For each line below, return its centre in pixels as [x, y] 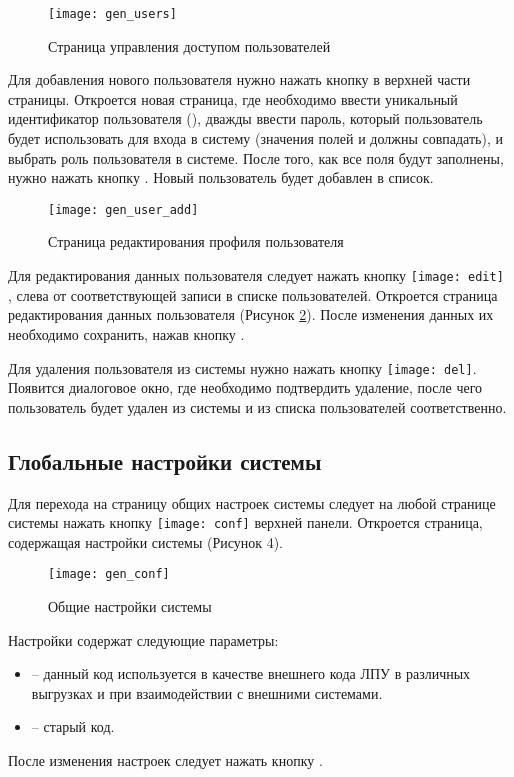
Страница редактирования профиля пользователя [196, 241]
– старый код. [73, 726]
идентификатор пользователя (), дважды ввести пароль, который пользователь [245, 118]
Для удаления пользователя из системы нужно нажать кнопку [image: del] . [242, 367]
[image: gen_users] [112, 14]
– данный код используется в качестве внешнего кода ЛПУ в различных [251, 673]
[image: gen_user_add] [123, 209]
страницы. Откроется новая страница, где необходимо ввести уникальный [233, 98]
